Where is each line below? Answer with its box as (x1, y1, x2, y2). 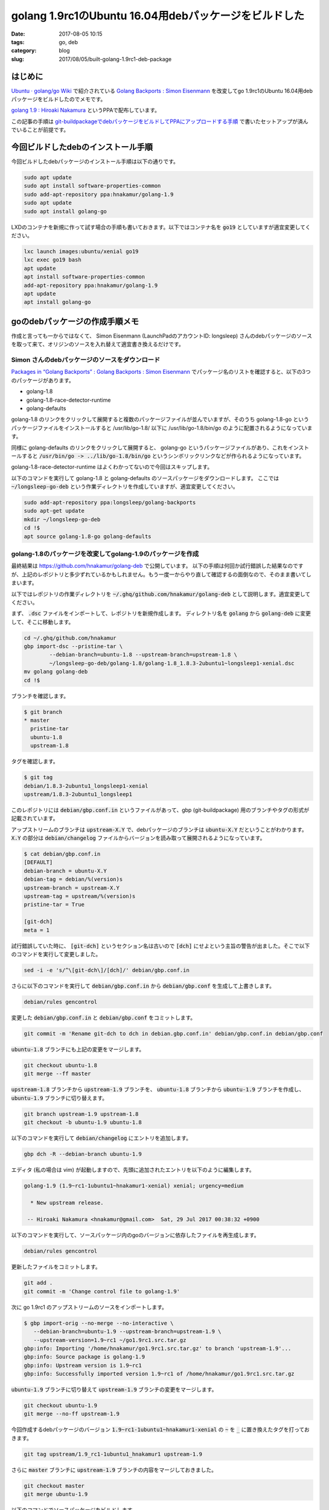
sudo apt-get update (24, 507, 85, 515)
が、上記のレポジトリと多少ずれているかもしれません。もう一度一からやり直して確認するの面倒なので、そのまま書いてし (11, 571, 312, 578)
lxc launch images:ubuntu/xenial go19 (24, 248, 139, 255)
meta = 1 (24, 927, 50, 933)
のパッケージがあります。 (11, 376, 75, 384)
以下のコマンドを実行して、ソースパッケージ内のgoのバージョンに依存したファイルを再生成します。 (11, 1232, 260, 1239)
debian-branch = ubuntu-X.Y (24, 867, 107, 874)
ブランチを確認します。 (11, 692, 69, 699)
